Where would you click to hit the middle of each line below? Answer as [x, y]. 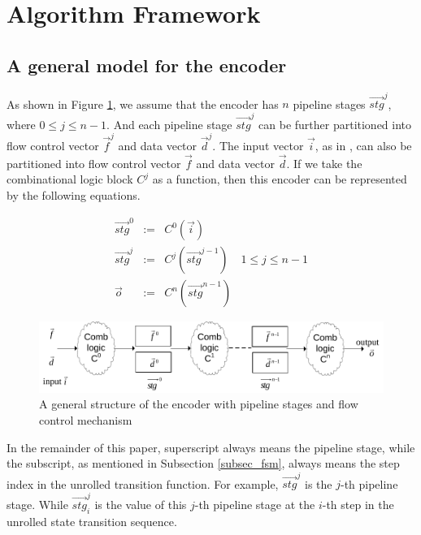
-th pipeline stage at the [255, 504]
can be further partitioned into [335, 124]
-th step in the [358, 504]
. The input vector [258, 145]
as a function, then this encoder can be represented [280, 179]
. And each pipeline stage [169, 124]
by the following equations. [74, 194]
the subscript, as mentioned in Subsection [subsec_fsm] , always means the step [203, 463]
